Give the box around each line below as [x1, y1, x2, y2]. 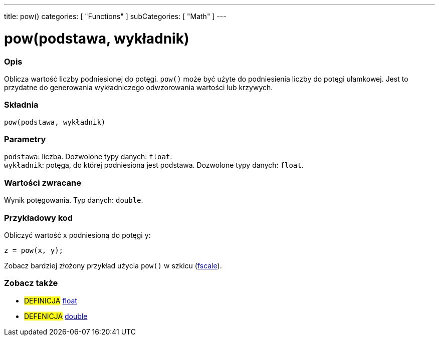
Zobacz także [4, 278, 58, 288]
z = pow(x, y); [4, 246, 64, 254]
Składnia [4, 100, 39, 110]
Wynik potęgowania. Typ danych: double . [4, 196, 143, 205]
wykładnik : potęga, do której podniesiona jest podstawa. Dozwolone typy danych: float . [4, 161, 304, 170]
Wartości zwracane [4, 177, 81, 188]
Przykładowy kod [4, 212, 73, 223]
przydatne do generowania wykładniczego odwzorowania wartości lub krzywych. [4, 83, 273, 92]
